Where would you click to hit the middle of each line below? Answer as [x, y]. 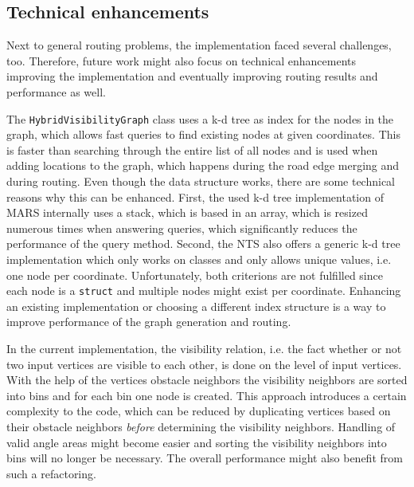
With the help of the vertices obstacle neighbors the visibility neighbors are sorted [207, 380]
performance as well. [56, 91]
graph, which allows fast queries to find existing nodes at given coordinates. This [203, 134]
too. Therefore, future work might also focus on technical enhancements [182, 60]
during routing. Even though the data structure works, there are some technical [201, 181]
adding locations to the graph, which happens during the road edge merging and [203, 165]
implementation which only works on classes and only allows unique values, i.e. [199, 259]
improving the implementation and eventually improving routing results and [192, 76]
